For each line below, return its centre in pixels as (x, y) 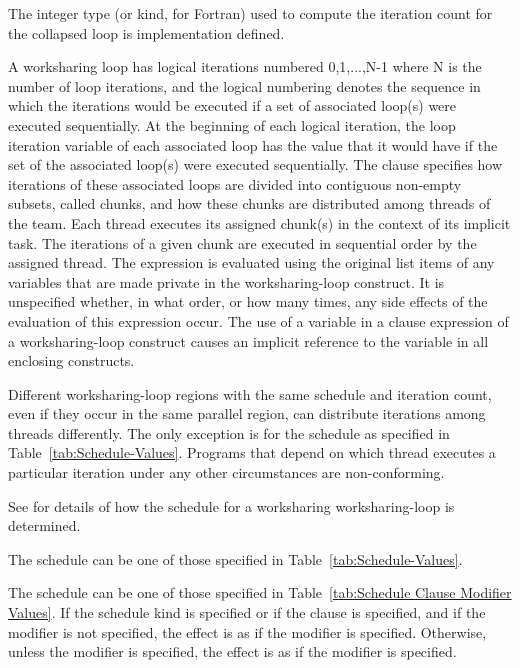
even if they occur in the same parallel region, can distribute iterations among (247, 413)
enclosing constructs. (71, 360)
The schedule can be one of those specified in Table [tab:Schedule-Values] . (235, 558)
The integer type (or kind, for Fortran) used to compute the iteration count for (250, 13)
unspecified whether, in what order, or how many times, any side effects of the (248, 301)
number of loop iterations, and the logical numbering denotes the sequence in (244, 85)
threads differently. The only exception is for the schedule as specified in (229, 432)
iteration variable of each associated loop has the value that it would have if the (253, 144)
